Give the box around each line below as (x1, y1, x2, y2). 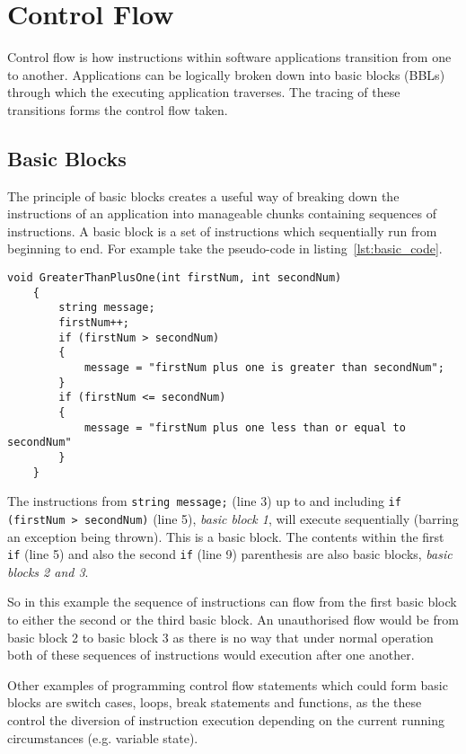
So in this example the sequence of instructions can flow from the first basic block (7, 592, 457, 611)
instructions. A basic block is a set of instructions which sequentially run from (7, 221, 437, 240)
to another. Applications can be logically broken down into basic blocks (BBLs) (7, 65, 445, 84)
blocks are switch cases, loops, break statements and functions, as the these (7, 693, 422, 712)
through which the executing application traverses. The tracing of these (7, 83, 400, 102)
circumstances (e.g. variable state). (7, 728, 198, 747)
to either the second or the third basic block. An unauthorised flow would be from (7, 610, 459, 629)
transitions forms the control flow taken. (7, 100, 228, 119)
